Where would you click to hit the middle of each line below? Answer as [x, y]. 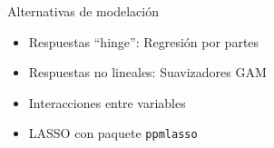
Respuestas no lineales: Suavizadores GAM [147, 72]
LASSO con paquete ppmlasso [113, 133]
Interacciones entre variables [107, 102]
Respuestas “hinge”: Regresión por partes [144, 41]
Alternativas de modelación [83, 11]
